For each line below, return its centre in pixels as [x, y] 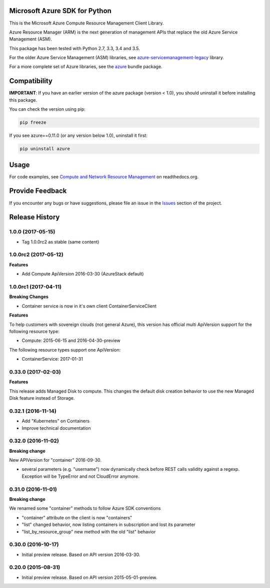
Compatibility [31, 81]
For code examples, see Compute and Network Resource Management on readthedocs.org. [104, 177]
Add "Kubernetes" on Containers [56, 421]
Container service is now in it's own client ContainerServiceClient [89, 306]
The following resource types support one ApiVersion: [65, 350]
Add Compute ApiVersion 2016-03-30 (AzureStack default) [83, 274]
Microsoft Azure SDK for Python [60, 11]
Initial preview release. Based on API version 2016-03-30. [81, 554]
